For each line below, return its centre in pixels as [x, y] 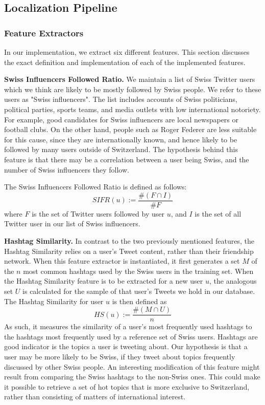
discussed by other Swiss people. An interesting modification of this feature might [132, 366]
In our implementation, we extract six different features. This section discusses [127, 52]
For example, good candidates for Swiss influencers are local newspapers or [122, 119]
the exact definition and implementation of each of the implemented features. [125, 62]
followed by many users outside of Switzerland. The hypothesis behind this [121, 149]
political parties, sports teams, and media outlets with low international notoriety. [132, 109]
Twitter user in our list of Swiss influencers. [72, 223]
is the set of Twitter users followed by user [98, 213]
